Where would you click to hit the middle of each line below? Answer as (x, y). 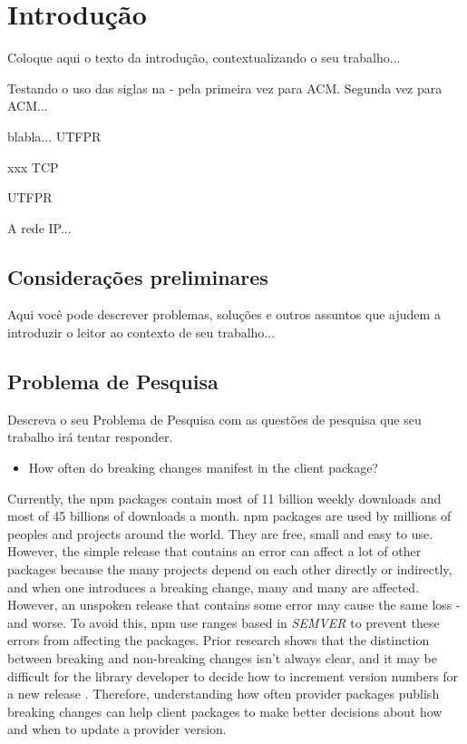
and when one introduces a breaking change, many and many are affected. (214, 587)
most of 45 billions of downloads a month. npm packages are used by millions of (229, 516)
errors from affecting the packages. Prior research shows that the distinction (219, 640)
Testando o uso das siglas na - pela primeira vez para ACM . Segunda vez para (225, 88)
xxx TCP (33, 166)
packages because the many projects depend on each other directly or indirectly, (230, 569)
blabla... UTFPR (54, 136)
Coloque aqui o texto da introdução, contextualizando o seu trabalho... (204, 58)
